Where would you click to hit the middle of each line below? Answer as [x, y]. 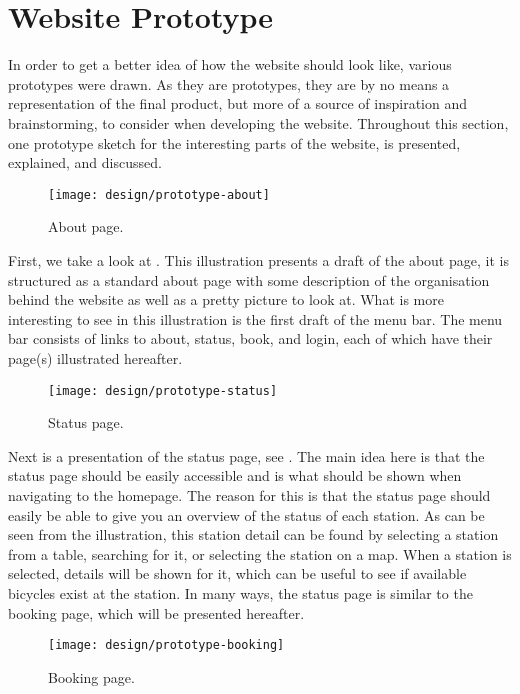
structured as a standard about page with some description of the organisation [249, 279]
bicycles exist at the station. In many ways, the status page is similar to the [240, 592]
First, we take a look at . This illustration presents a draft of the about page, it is [258, 259]
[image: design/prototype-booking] [166, 645]
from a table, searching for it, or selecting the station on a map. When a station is [260, 553]
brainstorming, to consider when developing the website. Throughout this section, [258, 122]
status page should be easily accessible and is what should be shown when [235, 475]
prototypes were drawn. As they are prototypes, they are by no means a [229, 83]
